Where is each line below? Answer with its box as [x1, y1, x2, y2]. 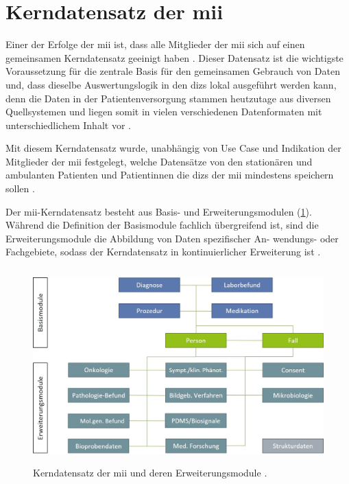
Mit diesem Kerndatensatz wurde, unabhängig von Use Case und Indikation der [5, 141, 341, 155]
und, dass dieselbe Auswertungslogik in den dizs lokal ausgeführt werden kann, [5, 77, 337, 91]
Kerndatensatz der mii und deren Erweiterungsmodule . [33, 465, 267, 480]
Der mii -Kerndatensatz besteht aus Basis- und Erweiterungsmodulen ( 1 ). [5, 204, 312, 218]
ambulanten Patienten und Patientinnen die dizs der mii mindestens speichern [5, 168, 334, 182]
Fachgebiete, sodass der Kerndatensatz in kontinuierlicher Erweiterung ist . [5, 244, 321, 259]
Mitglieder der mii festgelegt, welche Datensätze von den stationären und [5, 154, 313, 168]
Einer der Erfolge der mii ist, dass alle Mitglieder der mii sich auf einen [5, 37, 305, 51]
